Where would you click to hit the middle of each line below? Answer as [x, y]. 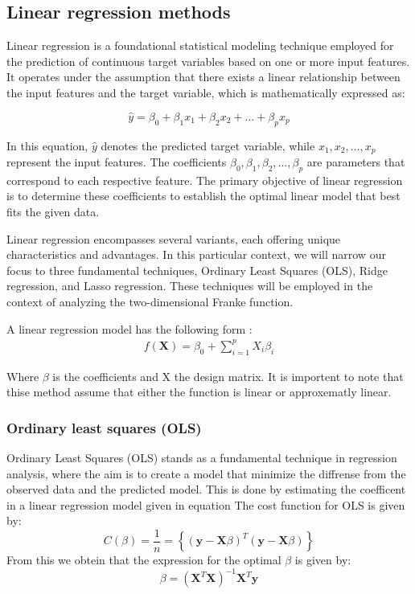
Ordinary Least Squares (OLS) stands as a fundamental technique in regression [202, 457]
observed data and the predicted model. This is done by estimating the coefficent [206, 489]
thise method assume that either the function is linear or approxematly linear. [199, 392]
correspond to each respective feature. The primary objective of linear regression [205, 180]
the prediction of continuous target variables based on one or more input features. [208, 61]
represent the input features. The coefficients [117, 162]
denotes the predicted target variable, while [208, 145]
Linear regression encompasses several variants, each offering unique [174, 238]
